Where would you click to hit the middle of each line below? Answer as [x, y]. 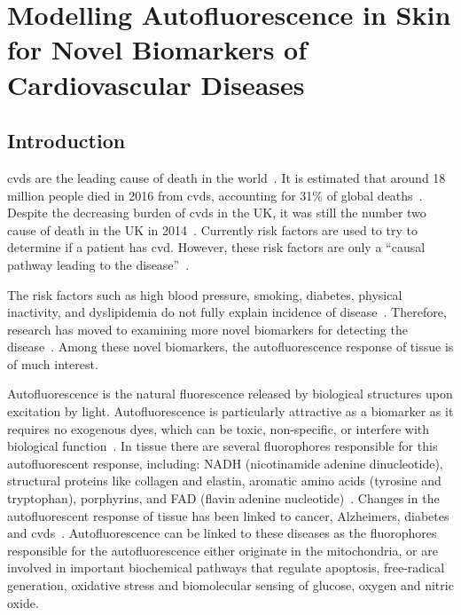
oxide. [23, 602]
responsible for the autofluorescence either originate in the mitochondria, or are [223, 550]
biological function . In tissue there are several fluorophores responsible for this [223, 446]
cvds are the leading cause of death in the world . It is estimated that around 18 [227, 177]
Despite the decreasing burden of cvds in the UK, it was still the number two [217, 213]
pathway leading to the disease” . [98, 264]
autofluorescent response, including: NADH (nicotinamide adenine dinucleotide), [225, 463]
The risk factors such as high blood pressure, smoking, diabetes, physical [205, 294]
